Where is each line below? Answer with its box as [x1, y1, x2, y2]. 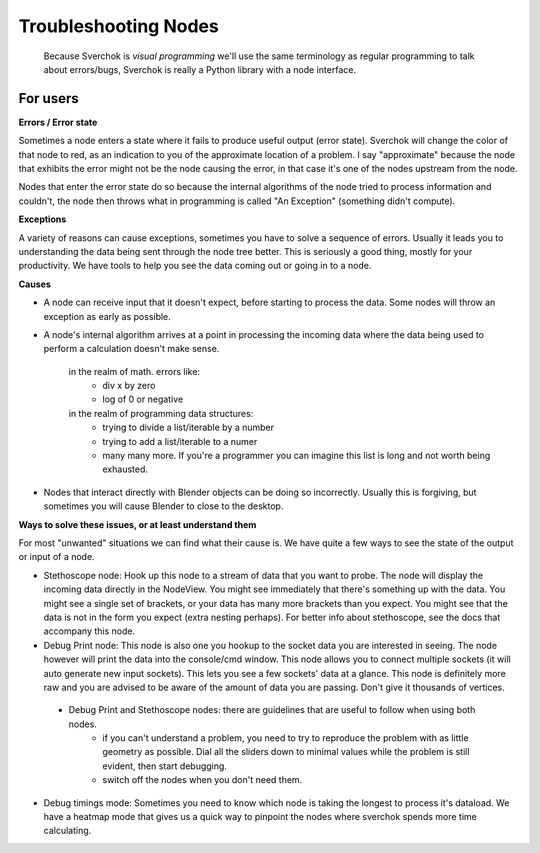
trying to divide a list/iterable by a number [102, 421, 275, 434]
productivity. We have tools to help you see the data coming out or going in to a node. [18, 260, 372, 272]
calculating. [43, 825, 92, 837]
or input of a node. [18, 551, 95, 563]
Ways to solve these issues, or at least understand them [18, 518, 257, 530]
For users [18, 90, 79, 107]
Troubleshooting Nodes [18, 15, 219, 37]
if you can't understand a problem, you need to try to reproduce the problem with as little [102, 732, 469, 744]
